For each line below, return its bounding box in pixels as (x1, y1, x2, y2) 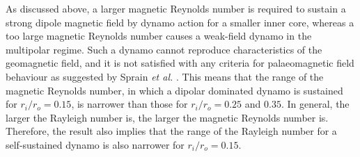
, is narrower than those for (71, 97, 188, 111)
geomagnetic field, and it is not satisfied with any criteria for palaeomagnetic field (6, 56, 354, 70)
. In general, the (281, 97, 350, 111)
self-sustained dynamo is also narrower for (6, 137, 185, 151)
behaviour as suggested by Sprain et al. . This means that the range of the (6, 69, 324, 83)
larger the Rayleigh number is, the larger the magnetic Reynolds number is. (6, 110, 329, 124)
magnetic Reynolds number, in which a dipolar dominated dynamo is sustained (6, 83, 343, 97)
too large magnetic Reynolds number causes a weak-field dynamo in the (6, 28, 312, 43)
